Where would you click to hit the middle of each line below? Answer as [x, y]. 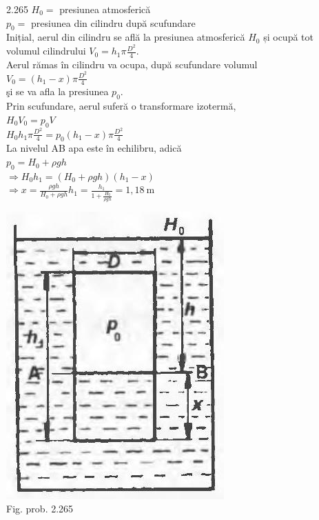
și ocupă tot [288, 37]
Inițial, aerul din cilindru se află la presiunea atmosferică [126, 37]
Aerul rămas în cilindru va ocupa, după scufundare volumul [132, 64]
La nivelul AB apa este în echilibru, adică [94, 148]
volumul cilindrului [46, 51]
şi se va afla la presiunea [58, 91]
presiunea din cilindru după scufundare [113, 22]
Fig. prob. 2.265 [40, 509]
